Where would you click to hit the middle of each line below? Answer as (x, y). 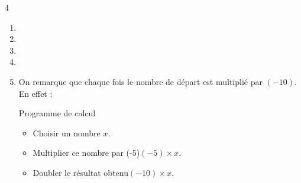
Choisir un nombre (67, 133)
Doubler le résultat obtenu (80, 172)
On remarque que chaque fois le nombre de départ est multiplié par (140, 81)
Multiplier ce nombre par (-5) (86, 153)
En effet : (35, 93)
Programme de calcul (57, 113)
